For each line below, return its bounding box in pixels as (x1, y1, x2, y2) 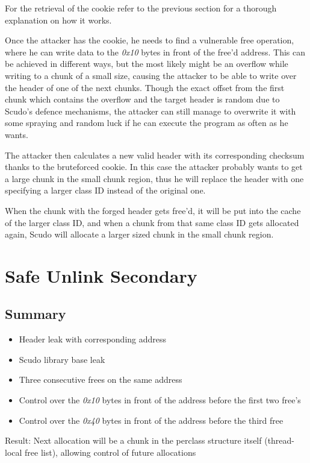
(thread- (264, 434, 295, 447)
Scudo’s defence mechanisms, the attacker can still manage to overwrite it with (5, 104, 296, 117)
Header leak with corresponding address (19, 333, 167, 345)
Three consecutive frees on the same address (19, 373, 182, 386)
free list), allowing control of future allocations (25, 446, 196, 458)
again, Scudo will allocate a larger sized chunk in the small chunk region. (5, 228, 274, 241)
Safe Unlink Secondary (5, 263, 197, 288)
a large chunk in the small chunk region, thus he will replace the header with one (5, 172, 304, 184)
